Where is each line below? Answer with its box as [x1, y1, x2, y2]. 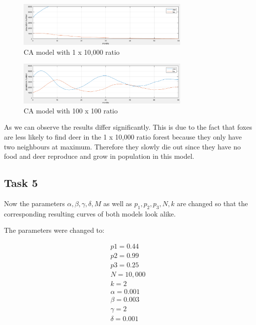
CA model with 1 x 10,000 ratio [24, 46, 120, 57]
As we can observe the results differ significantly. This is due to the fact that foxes [4, 122, 252, 132]
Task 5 [4, 175, 38, 190]
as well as [103, 198, 132, 208]
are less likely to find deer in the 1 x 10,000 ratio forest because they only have [4, 131, 242, 142]
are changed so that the [177, 198, 248, 208]
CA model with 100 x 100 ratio [24, 105, 118, 115]
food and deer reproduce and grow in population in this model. [4, 151, 194, 161]
